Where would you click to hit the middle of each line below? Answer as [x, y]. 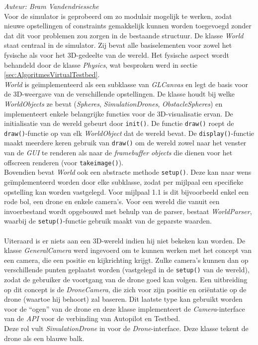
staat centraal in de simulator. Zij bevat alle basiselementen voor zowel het [118, 45]
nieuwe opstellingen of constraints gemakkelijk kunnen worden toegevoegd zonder [128, 26]
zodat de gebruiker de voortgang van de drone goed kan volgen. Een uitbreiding [126, 280]
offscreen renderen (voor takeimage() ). [64, 162]
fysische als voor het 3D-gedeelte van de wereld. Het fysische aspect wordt [117, 55]
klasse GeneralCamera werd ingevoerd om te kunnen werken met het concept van [128, 250]
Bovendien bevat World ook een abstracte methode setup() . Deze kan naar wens [128, 172]
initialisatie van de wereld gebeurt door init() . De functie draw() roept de [119, 123]
